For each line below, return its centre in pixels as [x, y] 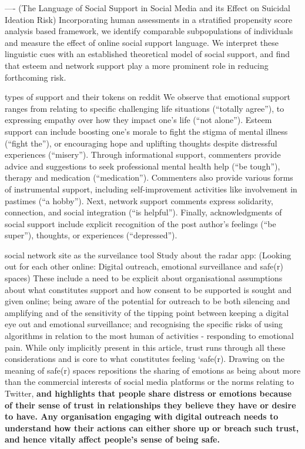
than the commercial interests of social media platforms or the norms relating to [150, 382]
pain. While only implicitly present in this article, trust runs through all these [145, 347]
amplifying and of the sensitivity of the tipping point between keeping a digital [147, 312]
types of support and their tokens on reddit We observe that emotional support [148, 97]
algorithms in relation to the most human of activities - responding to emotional [149, 336]
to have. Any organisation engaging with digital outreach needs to [142, 416]
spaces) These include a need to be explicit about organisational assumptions [144, 278]
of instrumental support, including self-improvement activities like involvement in [151, 189]
